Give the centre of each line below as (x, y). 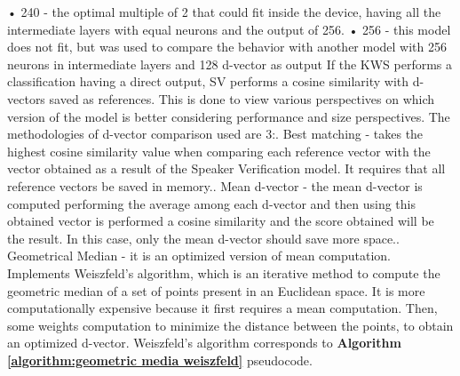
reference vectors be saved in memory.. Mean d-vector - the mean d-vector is (215, 185)
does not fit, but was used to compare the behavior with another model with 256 (227, 47)
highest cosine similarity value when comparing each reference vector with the (219, 151)
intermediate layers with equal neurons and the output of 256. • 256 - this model (229, 29)
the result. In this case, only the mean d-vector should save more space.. (203, 238)
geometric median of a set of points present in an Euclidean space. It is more (216, 290)
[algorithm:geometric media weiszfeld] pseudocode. (160, 360)
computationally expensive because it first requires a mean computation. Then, (222, 308)
